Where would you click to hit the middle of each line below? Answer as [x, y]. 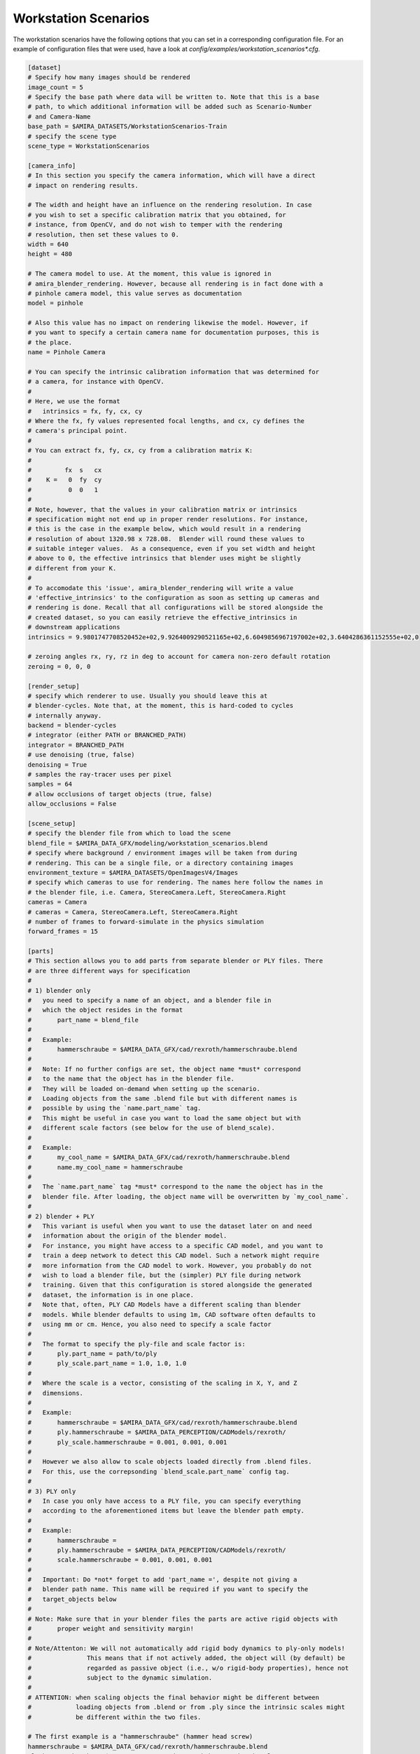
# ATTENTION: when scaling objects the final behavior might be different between [174, 1697]
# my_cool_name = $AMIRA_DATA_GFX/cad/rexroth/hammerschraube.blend [159, 1157]
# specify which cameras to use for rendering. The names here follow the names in [175, 883]
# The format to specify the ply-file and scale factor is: [136, 1344]
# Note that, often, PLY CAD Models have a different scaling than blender [164, 1305]
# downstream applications [74, 627]
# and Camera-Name [59, 116]
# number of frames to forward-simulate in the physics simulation [146, 922]
